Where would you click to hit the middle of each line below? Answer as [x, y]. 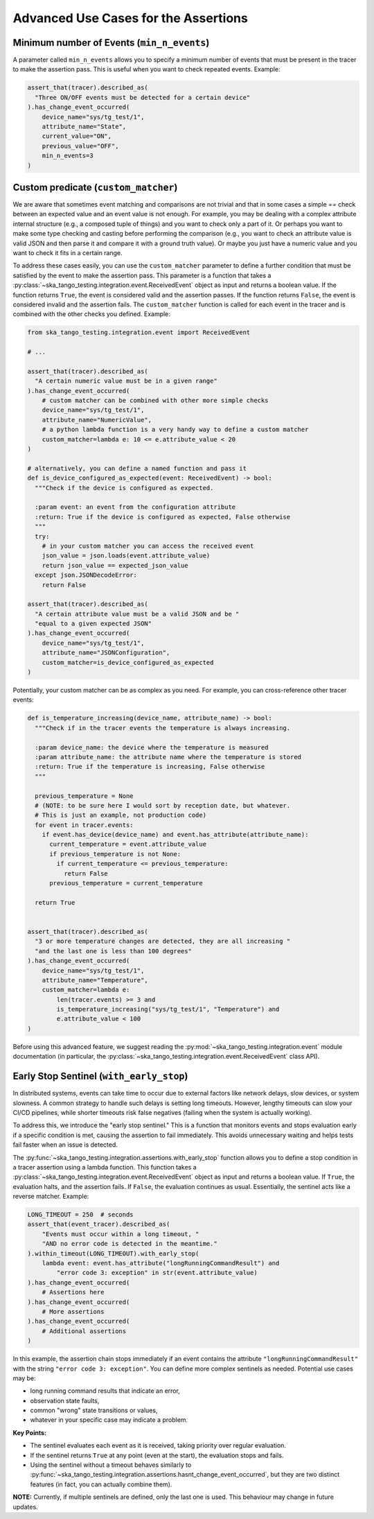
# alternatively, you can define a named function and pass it [137, 468]
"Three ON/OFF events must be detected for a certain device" [143, 97]
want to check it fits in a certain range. [68, 253]
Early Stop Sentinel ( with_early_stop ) [100, 1076]
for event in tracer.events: [84, 825]
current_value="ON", [77, 136]
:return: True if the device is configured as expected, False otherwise [163, 517]
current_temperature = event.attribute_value [128, 844]
